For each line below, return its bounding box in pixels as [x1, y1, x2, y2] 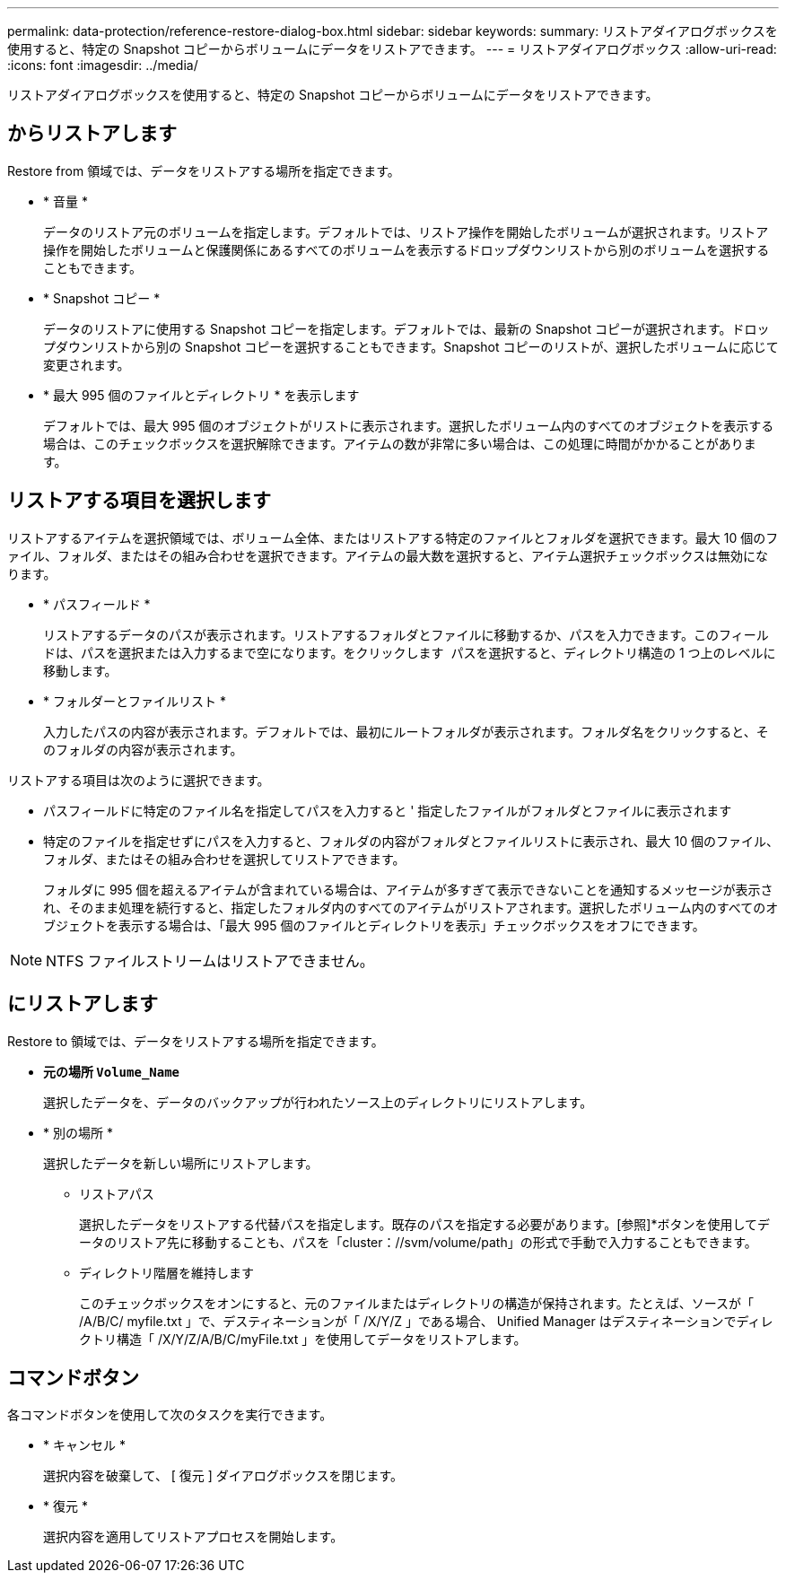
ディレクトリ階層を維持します [79, 1264, 255, 1280]
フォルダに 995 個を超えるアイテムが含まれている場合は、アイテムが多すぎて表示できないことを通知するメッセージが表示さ [43, 881, 773, 897]
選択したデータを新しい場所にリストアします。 [43, 1155, 319, 1171]
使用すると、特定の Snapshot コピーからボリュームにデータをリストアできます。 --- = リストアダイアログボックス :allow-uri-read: [7, 41, 777, 57]
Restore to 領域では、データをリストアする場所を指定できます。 [7, 1033, 384, 1049]
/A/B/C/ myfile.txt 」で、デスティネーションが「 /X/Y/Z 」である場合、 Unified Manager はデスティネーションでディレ [79, 1313, 773, 1329]
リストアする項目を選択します [7, 489, 271, 512]
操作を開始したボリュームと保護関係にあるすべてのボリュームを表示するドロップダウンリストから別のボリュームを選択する [43, 241, 770, 258]
